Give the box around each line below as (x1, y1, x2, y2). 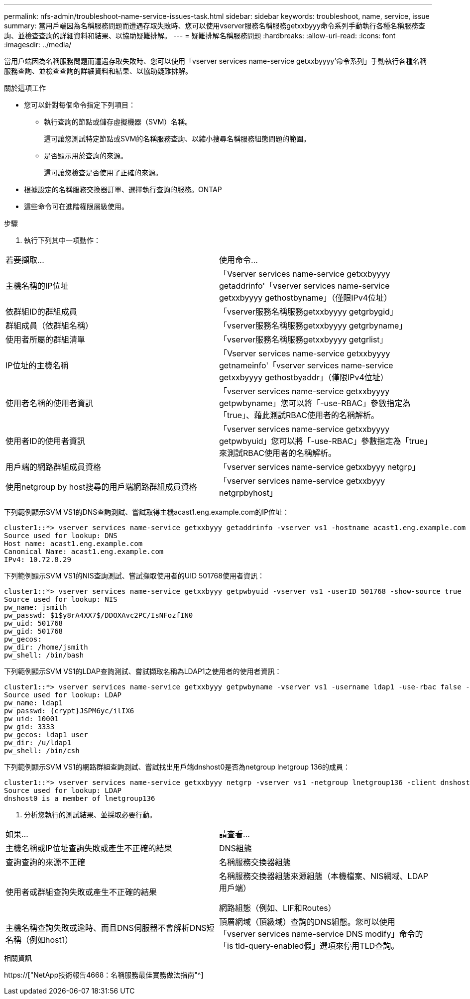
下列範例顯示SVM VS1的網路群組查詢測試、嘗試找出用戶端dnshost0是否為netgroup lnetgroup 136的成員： (4, 763, 351, 771)
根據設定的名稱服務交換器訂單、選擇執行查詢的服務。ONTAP (24, 185, 222, 194)
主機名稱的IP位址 (5, 281, 69, 291)
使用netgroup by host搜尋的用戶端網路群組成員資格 (5, 482, 197, 492)
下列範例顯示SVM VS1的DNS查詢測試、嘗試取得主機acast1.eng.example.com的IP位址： (4, 508, 289, 516)
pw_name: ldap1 (4, 699, 63, 707)
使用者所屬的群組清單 (5, 334, 86, 344)
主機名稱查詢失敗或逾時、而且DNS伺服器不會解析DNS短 (5, 923, 215, 933)
